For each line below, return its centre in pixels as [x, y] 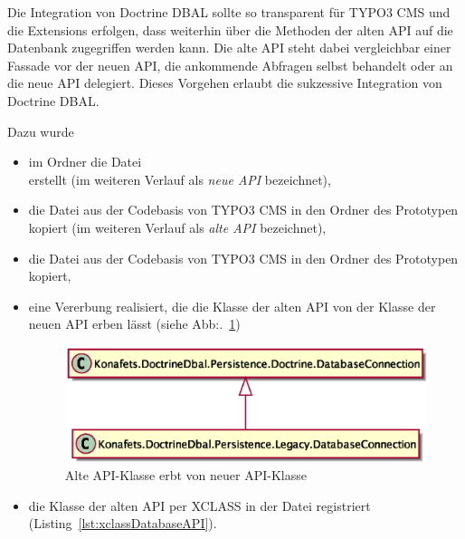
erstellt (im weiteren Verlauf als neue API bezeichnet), [180, 179]
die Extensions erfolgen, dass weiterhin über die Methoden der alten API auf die [230, 29]
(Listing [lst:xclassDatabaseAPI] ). [123, 523]
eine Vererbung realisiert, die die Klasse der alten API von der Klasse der [232, 306]
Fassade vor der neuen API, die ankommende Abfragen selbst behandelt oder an [230, 65]
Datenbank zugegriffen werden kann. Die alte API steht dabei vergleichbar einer [229, 48]
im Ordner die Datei [85, 162]
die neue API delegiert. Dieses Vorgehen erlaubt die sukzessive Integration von [225, 83]
